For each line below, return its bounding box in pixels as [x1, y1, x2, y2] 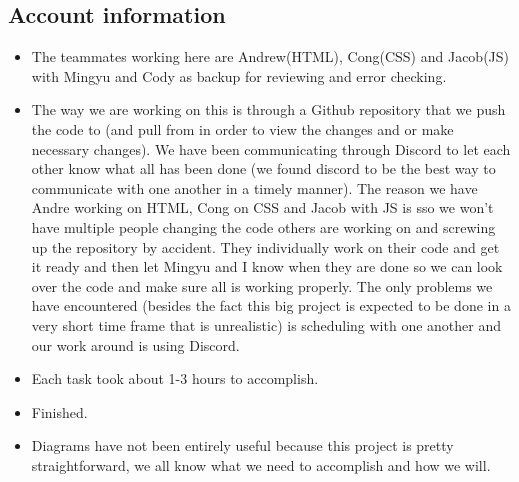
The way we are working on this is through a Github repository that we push [31, 99, 506, 120]
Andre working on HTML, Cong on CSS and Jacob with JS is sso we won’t [31, 197, 494, 218]
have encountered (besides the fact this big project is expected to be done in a [31, 295, 511, 316]
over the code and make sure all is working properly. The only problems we [31, 275, 493, 296]
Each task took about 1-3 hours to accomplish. [31, 368, 319, 389]
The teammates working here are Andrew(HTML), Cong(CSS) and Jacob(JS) [31, 46, 509, 67]
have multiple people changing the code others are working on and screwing [31, 216, 496, 237]
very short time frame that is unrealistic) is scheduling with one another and [31, 314, 501, 335]
